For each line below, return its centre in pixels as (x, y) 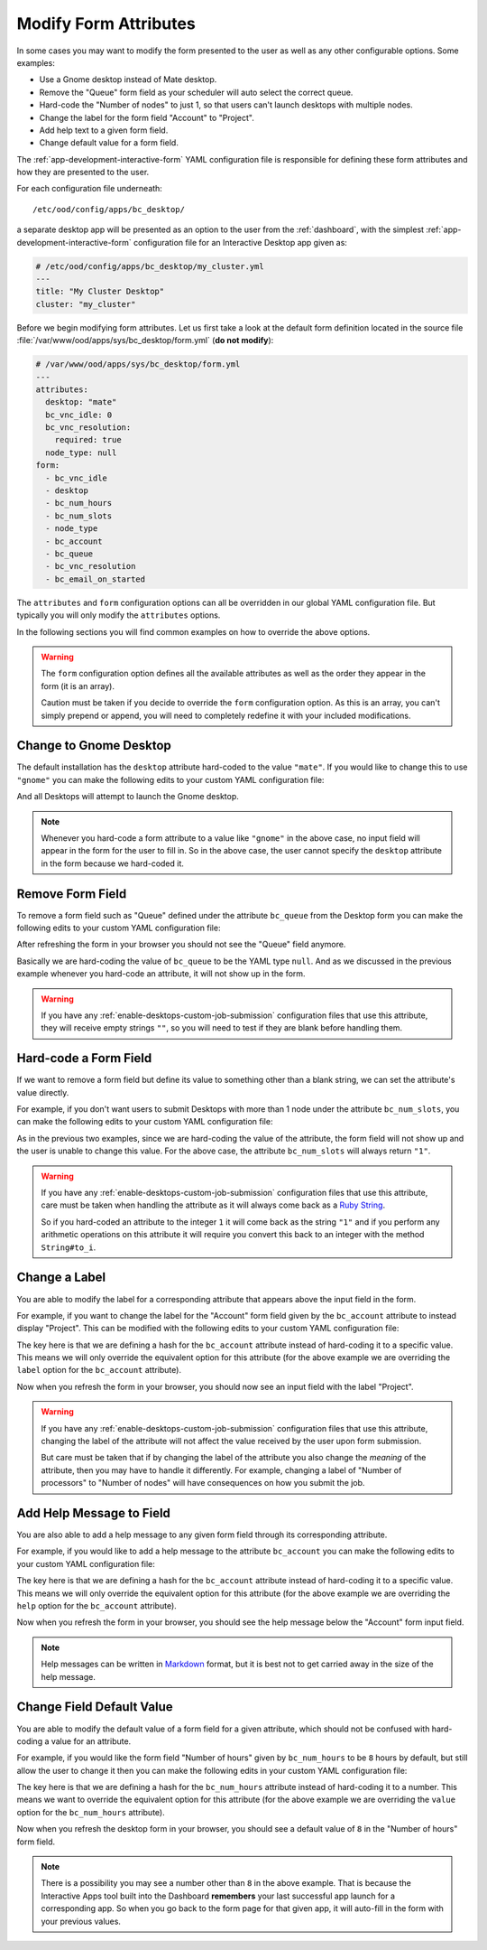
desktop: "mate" (81, 402)
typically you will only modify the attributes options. (119, 615)
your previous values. (81, 1921)
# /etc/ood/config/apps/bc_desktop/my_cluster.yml (150, 266)
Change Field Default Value (95, 1707)
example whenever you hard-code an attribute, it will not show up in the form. (161, 974)
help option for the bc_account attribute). (97, 1606)
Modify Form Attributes (106, 23)
